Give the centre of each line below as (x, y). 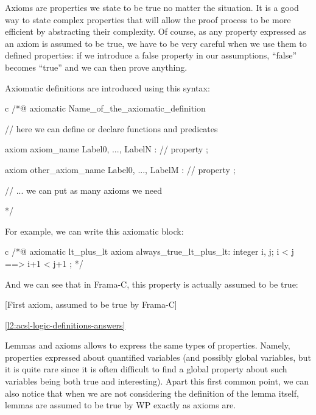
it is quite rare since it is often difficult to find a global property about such (146, 369)
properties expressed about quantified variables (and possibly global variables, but (158, 357)
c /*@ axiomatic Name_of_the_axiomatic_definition (105, 108)
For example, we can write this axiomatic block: (94, 231)
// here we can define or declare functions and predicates (111, 128)
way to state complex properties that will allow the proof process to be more (148, 19)
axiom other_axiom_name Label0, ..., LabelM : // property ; (120, 169)
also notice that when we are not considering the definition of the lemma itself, (152, 393)
